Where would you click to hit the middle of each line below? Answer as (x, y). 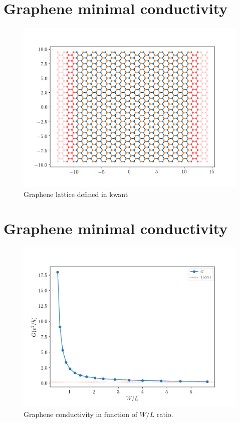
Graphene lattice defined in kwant (76, 194)
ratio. (165, 414)
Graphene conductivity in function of (80, 414)
